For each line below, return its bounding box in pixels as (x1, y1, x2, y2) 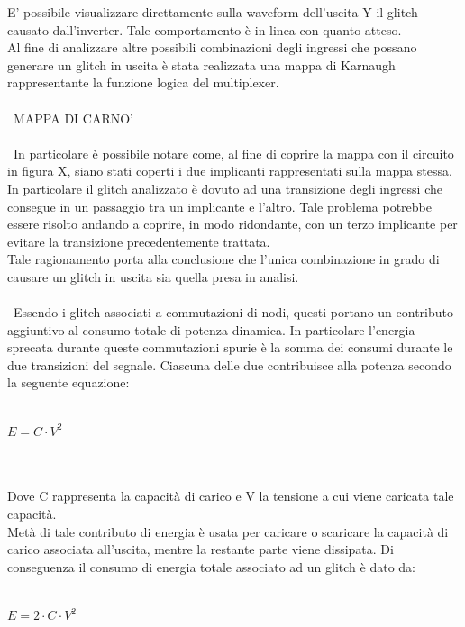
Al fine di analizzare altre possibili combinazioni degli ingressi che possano (7, 38, 417, 57)
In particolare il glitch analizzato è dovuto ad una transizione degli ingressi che (7, 178, 442, 197)
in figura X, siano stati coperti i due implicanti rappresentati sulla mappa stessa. (7, 161, 452, 180)
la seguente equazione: (7, 373, 130, 392)
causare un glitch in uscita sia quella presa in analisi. (7, 267, 299, 286)
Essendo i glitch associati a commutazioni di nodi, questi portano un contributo (13, 303, 453, 322)
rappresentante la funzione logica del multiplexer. (7, 73, 279, 92)
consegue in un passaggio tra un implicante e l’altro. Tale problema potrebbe (7, 196, 432, 215)
